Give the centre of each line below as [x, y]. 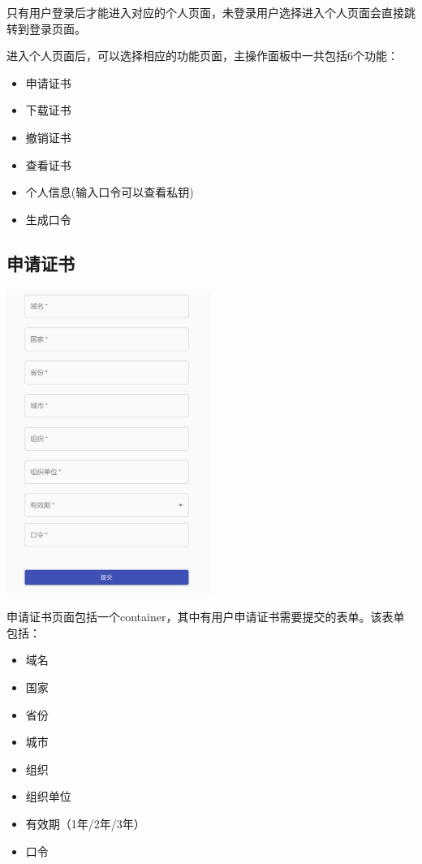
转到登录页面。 [46, 28]
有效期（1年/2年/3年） [85, 823]
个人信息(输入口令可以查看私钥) [110, 192]
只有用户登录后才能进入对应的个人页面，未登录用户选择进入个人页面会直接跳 [211, 12]
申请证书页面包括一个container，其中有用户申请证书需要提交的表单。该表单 [206, 617]
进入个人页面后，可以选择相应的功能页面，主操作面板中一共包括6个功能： [202, 56]
